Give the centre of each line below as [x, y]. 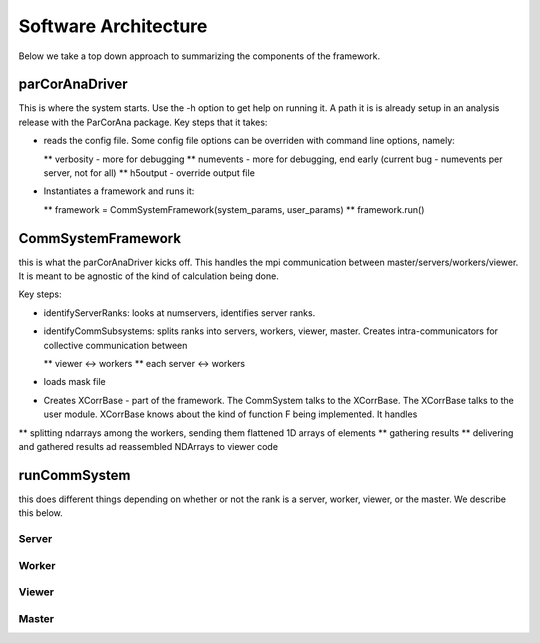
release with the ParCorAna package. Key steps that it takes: [143, 122]
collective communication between [115, 345]
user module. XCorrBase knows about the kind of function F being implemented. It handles [230, 414]
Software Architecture [113, 26]
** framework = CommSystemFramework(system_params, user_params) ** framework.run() [234, 209]
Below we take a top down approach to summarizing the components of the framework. [199, 56]
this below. [41, 513]
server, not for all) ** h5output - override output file [149, 173]
